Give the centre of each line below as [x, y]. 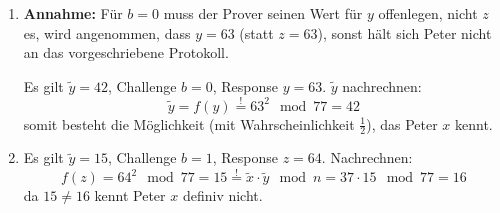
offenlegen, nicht [428, 13]
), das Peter [402, 123]
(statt [256, 32]
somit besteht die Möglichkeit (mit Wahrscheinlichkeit [189, 123]
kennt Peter [130, 195]
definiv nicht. [222, 195]
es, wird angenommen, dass [107, 32]
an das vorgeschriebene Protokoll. [126, 52]
